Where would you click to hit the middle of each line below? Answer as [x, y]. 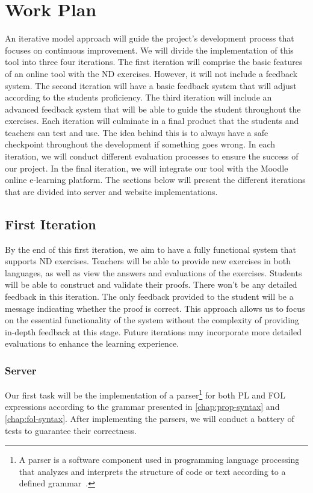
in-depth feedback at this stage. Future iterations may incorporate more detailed [153, 331]
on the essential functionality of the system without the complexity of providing [152, 320]
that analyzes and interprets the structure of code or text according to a [152, 471]
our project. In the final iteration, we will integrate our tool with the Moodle [147, 168]
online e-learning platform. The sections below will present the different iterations [155, 180]
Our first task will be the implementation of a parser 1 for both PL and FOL [145, 394]
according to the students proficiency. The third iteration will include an [138, 97]
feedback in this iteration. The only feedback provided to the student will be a [149, 296]
